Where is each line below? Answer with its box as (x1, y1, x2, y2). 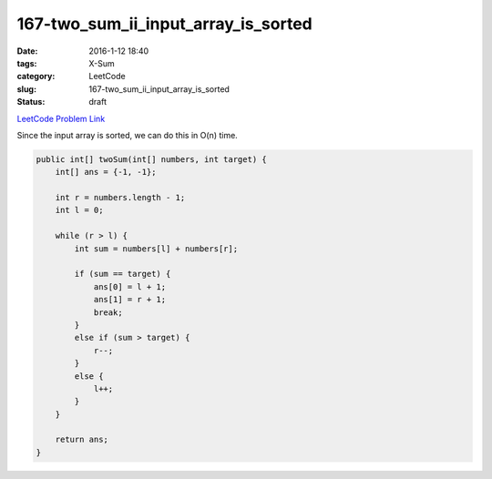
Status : (16, 97, 46, 107)
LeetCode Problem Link (16, 113, 106, 124)
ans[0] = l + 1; (93, 281, 167, 291)
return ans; (55, 434, 109, 445)
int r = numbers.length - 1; (55, 192, 186, 203)
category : (16, 71, 56, 82)
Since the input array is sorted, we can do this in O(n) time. (16, 129, 239, 140)
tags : (16, 57, 37, 68)
